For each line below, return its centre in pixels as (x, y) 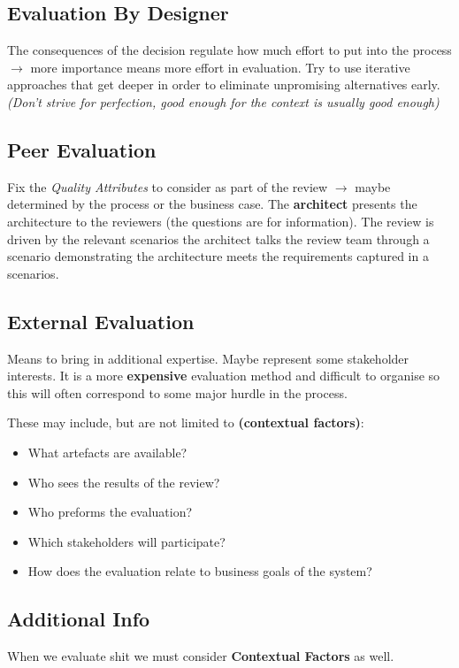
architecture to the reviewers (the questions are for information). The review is (221, 221)
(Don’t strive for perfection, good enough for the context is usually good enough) (223, 101)
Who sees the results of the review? (124, 482)
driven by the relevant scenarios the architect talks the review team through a (218, 238)
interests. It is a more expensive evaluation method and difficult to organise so (224, 376)
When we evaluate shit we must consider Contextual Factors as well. (201, 656)
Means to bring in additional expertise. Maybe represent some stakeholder (208, 358)
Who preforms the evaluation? (110, 512)
